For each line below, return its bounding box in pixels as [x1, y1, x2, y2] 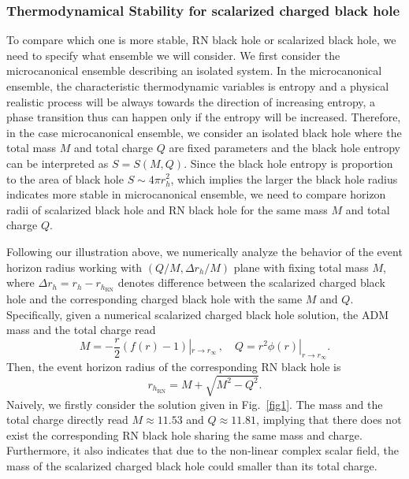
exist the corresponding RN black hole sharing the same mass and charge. [6, 426, 363, 443]
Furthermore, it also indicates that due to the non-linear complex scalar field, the [6, 442, 400, 459]
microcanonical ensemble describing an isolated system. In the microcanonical [6, 62, 382, 79]
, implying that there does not [256, 411, 402, 428]
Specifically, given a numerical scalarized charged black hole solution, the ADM [6, 306, 389, 322]
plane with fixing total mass [233, 258, 369, 275]
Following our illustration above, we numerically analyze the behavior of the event [6, 243, 403, 259]
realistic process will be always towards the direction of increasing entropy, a [6, 93, 376, 110]
